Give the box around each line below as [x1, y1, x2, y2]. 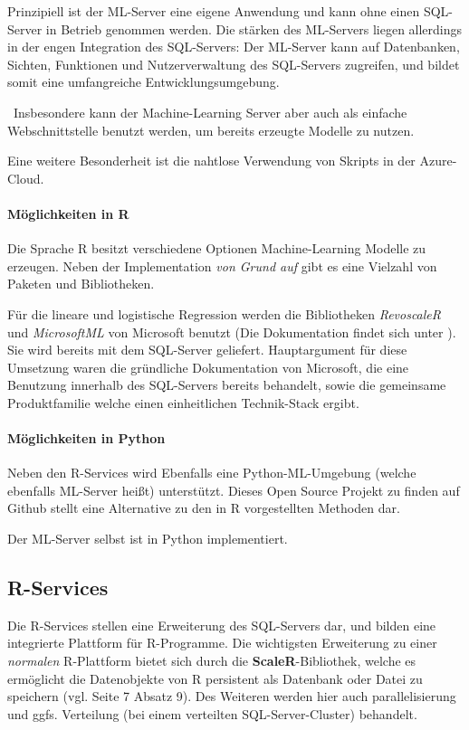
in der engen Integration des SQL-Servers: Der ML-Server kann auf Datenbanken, [7, 37, 460, 56]
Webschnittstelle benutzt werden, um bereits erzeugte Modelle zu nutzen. [7, 120, 415, 139]
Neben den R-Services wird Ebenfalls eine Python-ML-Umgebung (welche [7, 463, 416, 482]
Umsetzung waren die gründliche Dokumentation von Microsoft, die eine [7, 357, 409, 376]
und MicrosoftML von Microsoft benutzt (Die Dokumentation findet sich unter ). [7, 322, 456, 341]
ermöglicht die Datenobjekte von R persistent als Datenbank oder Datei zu [7, 668, 423, 687]
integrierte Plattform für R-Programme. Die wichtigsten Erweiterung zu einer [7, 633, 437, 652]
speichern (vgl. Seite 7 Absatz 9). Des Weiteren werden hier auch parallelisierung [7, 687, 456, 706]
